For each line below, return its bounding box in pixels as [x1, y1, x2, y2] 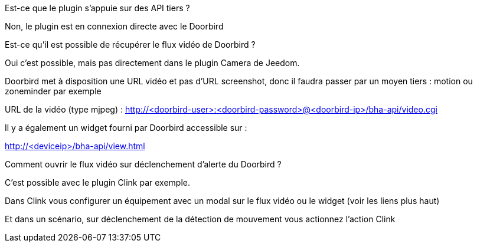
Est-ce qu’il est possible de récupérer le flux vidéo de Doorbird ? [5, 39, 256, 50]
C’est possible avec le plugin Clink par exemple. [5, 177, 190, 187]
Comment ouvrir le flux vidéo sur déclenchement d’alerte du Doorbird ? [5, 159, 282, 169]
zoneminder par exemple [5, 86, 102, 96]
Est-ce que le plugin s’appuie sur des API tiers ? [5, 3, 190, 13]
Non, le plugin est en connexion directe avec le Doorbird [5, 21, 224, 31]
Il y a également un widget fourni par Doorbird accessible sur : [5, 123, 247, 133]
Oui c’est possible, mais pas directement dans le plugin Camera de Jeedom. [5, 58, 300, 68]
